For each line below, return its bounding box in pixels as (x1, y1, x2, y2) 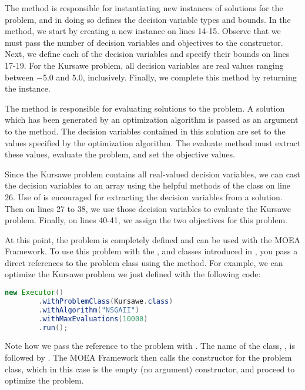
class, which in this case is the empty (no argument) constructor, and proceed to (5, 362, 295, 375)
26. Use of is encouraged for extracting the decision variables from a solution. (5, 190, 283, 203)
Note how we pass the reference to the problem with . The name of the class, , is (5, 339, 295, 352)
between (5, 70, 34, 83)
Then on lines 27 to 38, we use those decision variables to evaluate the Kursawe (5, 202, 291, 214)
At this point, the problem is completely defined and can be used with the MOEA (5, 233, 300, 246)
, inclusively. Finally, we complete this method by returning (82, 70, 297, 83)
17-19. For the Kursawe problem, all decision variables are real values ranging (5, 59, 284, 71)
